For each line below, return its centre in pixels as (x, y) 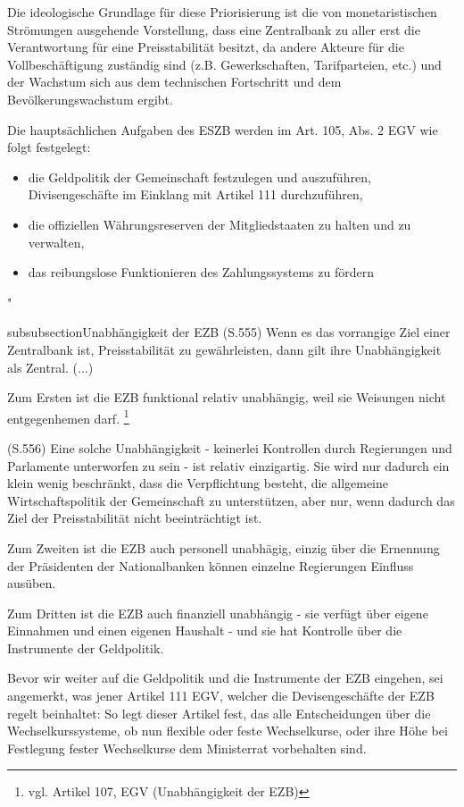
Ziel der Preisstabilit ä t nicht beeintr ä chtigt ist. (135, 518)
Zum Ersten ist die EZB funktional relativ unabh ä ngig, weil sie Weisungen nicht (227, 397)
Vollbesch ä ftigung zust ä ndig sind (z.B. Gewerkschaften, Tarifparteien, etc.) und (224, 64)
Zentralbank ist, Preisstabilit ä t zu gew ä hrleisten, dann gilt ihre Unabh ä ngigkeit (224, 349)
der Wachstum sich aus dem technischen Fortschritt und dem (174, 82)
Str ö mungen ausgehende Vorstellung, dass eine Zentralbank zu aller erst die (214, 29)
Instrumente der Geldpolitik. (86, 647)
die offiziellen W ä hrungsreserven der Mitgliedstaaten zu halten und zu (220, 224)
